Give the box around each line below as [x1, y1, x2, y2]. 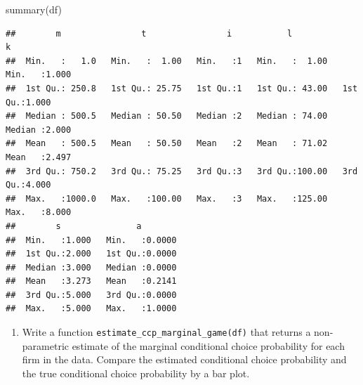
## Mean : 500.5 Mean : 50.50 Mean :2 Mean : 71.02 [6, 138, 328, 149]
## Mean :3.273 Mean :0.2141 [6, 276, 177, 287]
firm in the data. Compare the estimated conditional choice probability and [22, 352, 347, 367]
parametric [22, 338, 69, 353]
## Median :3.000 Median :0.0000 [6, 262, 177, 273]
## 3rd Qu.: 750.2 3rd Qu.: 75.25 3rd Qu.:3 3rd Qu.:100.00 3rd [6, 166, 358, 176]
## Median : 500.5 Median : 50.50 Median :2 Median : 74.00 [6, 111, 328, 122]
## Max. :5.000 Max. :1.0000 [6, 304, 177, 314]
